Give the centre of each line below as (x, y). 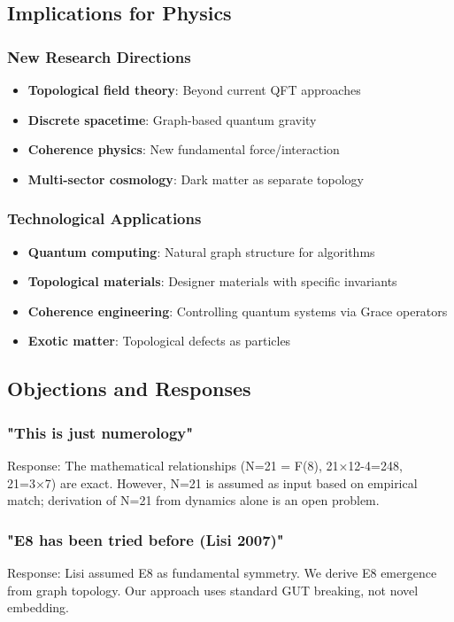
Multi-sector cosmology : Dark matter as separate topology (196, 179)
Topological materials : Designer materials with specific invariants (212, 281)
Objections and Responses (129, 389)
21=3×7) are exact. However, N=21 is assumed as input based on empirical (212, 482)
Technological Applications (104, 218)
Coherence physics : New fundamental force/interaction (184, 149)
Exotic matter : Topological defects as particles (159, 341)
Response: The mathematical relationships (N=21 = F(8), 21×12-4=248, (205, 465)
